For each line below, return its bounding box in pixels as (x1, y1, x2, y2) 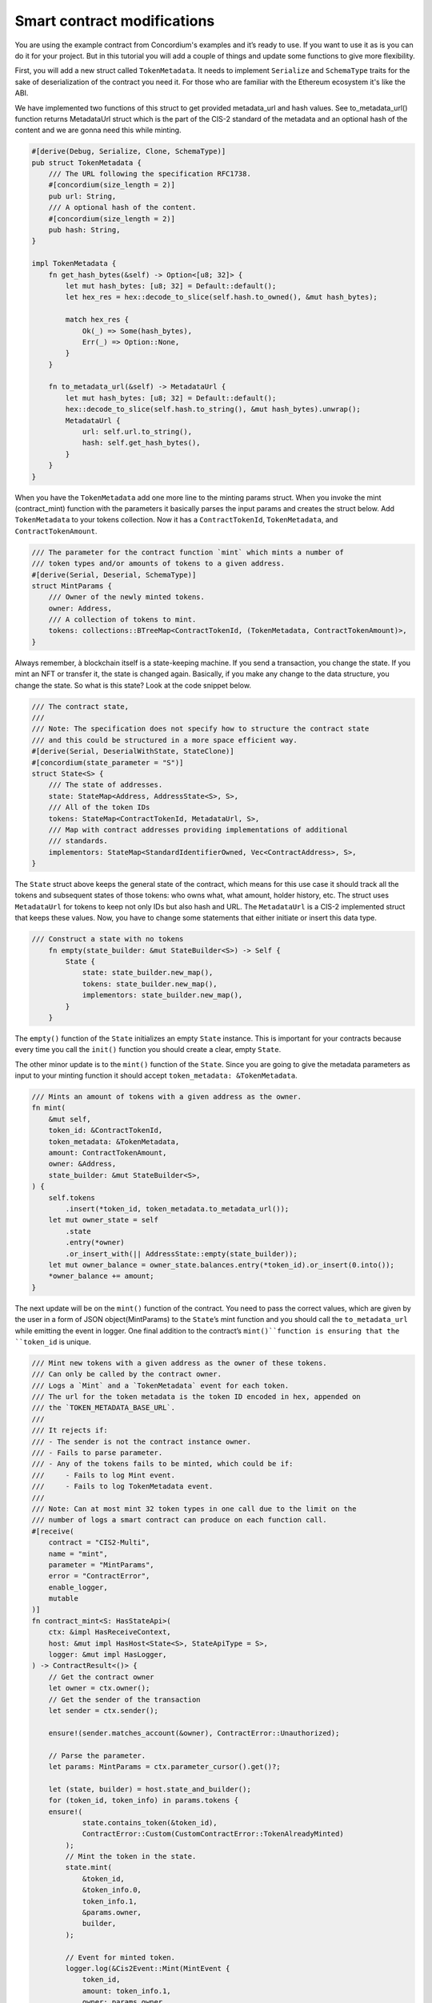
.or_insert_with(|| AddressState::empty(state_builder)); (65, 1249, 298, 1258)
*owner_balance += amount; (48, 1272, 155, 1281)
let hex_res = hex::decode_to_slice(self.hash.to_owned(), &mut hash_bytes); (65, 292, 378, 302)
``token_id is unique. (14, 1336, 91, 1346)
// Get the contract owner (48, 1672, 155, 1682)
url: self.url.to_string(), (82, 427, 192, 437)
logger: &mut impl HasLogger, (48, 1650, 167, 1659)
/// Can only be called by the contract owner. (31, 1370, 222, 1379)
